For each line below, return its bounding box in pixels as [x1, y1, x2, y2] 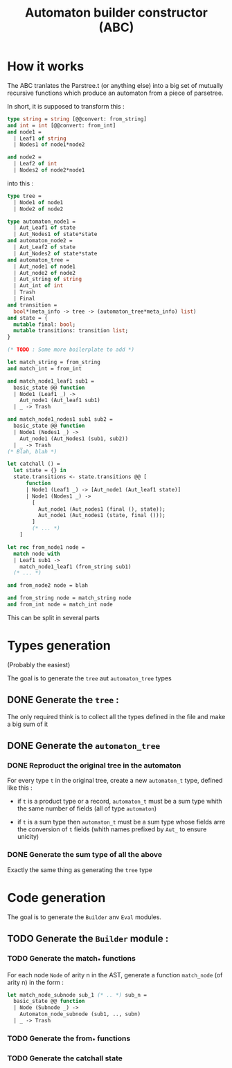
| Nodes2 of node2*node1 [13, 167, 85, 174]
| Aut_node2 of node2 [13, 269, 76, 276]
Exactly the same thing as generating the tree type [7, 865, 152, 874]
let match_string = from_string [7, 359, 100, 366]
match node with [13, 550, 60, 557]
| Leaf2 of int [13, 161, 57, 168]
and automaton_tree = [7, 256, 70, 264]
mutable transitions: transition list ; [13, 327, 129, 334]
